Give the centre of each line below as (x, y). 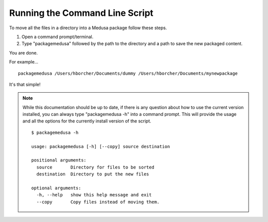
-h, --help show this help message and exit (94, 195)
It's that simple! (25, 84)
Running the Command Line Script (81, 13)
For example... (24, 62)
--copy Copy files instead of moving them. (98, 202)
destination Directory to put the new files (93, 174)
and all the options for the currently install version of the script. (87, 121)
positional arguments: (59, 160)
